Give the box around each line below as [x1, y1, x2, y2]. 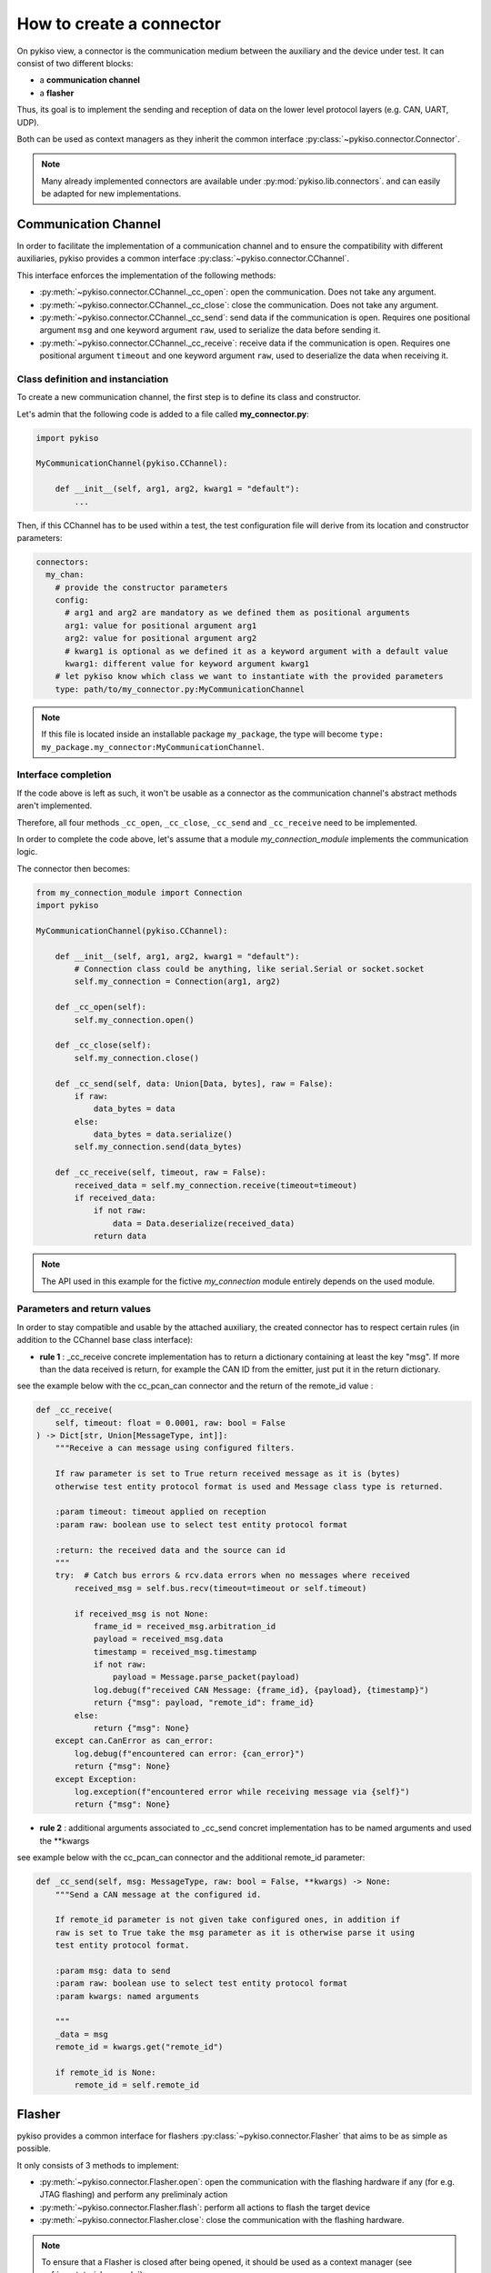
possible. [16, 2143, 52, 2154]
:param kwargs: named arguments [55, 1991, 200, 2001]
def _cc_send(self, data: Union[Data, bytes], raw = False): [55, 1078, 334, 1088]
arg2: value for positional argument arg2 [65, 633, 257, 644]
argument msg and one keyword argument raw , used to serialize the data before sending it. [39, 325, 381, 335]
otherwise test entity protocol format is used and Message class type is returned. [55, 1481, 445, 1491]
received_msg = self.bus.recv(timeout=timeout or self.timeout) [74, 1583, 367, 1593]
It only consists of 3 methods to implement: [16, 2159, 179, 2170]
